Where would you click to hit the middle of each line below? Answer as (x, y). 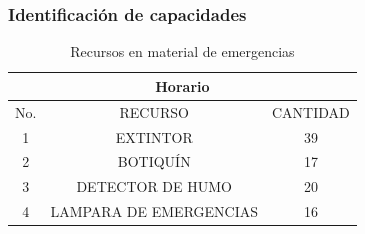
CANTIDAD (311, 111)
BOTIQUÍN (154, 161)
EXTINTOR (154, 136)
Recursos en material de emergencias (182, 51)
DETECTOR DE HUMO (154, 186)
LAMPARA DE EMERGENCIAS (154, 211)
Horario (182, 85)
